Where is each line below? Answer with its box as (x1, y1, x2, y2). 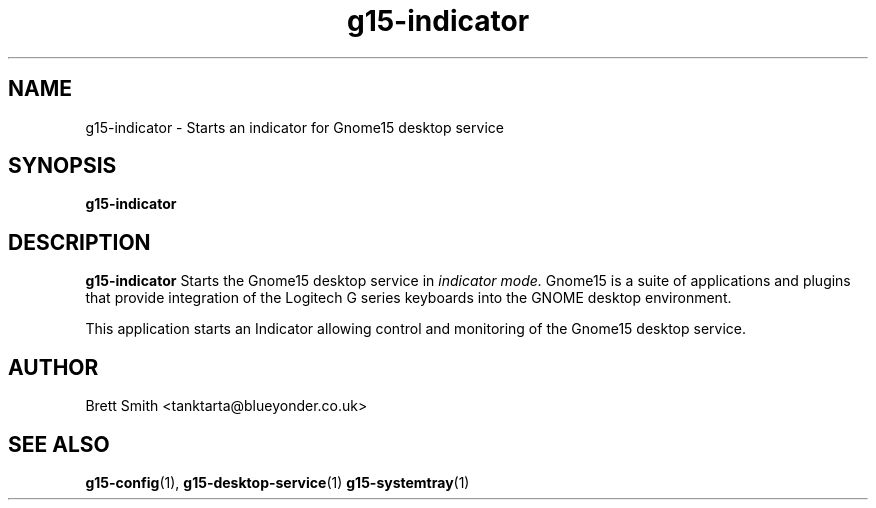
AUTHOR (8, 354, 99, 380)
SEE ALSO (8, 431, 110, 457)
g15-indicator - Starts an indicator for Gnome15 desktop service (85, 118, 504, 136)
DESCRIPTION (8, 229, 151, 255)
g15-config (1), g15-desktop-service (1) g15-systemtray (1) (85, 473, 470, 491)
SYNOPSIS (8, 153, 117, 179)
